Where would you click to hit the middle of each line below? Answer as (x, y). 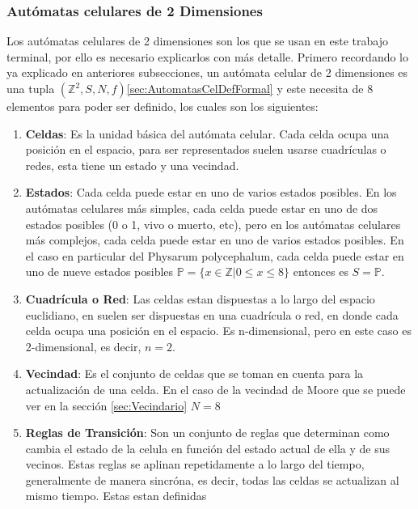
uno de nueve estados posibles (99, 271)
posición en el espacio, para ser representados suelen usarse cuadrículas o (206, 149)
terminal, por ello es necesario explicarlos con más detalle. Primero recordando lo (208, 56)
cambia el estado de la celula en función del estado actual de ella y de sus (207, 448)
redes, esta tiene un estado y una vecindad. (132, 165)
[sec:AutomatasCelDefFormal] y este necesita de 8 (250, 88)
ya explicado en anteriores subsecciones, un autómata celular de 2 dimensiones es (207, 72)
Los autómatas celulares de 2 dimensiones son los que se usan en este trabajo (197, 41)
